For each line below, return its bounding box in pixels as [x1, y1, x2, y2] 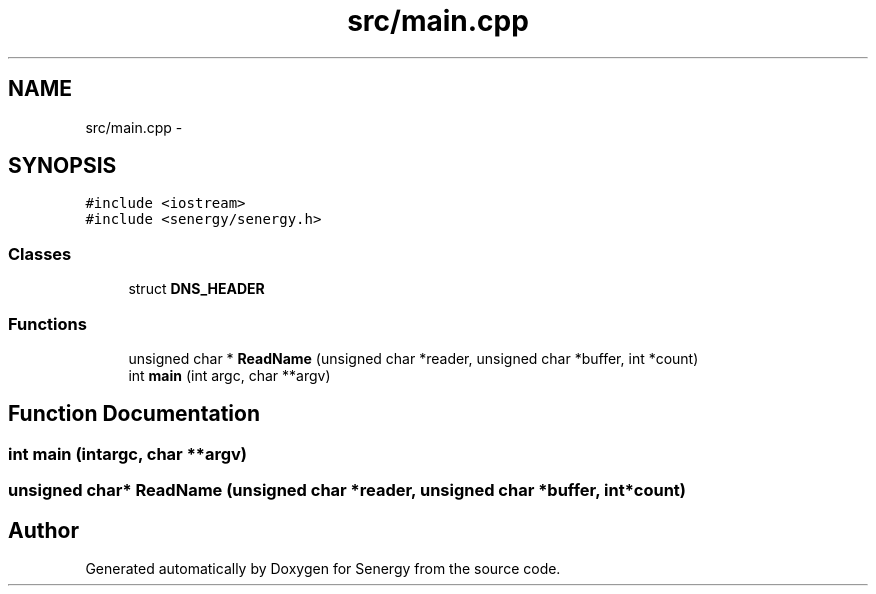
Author [8, 517, 79, 543]
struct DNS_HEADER [128, 280, 265, 298]
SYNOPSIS [8, 153, 117, 179]
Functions [8, 313, 87, 334]
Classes [8, 243, 72, 264]
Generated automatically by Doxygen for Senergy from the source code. [85, 560, 561, 577]
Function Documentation [8, 401, 260, 427]
